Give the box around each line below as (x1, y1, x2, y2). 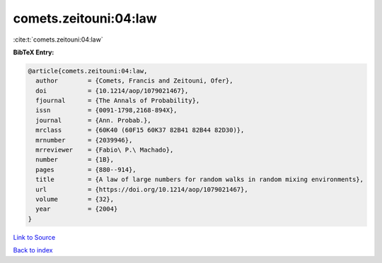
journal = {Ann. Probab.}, (35, 116, 151, 124)
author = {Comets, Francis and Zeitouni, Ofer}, (35, 77, 233, 85)
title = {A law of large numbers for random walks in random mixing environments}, (35, 176, 364, 183)
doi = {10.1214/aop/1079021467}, (35, 87, 189, 94)
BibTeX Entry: (13, 48, 54, 56)
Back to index (13, 246, 53, 255)
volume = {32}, (35, 195, 115, 203)
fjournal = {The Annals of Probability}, (35, 97, 200, 105)
